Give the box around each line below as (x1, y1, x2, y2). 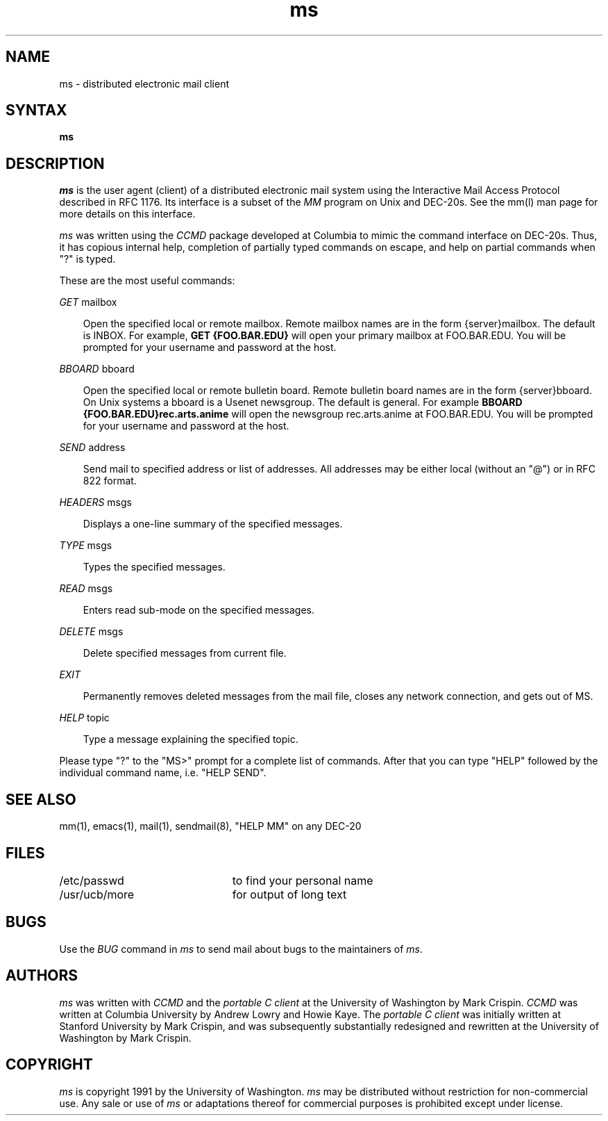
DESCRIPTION (6, 154, 105, 172)
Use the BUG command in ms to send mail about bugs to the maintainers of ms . (59, 942, 423, 955)
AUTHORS (6, 967, 78, 985)
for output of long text (232, 887, 347, 901)
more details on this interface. (59, 208, 196, 220)
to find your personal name (232, 873, 373, 887)
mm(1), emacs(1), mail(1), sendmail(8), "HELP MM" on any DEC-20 (59, 820, 362, 833)
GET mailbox (59, 296, 117, 309)
